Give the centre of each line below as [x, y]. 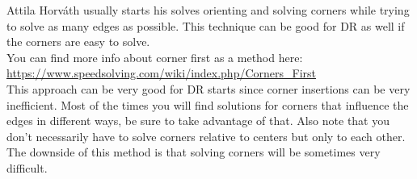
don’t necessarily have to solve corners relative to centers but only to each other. [206, 136]
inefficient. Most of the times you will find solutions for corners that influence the [208, 104]
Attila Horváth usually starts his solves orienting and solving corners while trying [208, 10]
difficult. [27, 167]
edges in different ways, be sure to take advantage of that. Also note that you [198, 121]
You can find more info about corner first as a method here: [155, 57]
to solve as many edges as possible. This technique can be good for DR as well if [206, 25]
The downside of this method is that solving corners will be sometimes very [194, 152]
